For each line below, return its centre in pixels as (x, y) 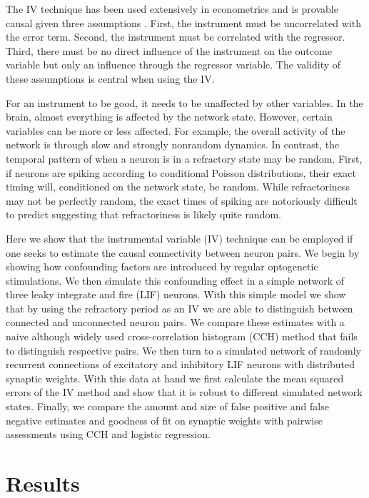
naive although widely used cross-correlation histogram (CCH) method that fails (182, 336)
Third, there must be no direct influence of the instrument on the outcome (169, 50)
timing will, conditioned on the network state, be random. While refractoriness (178, 187)
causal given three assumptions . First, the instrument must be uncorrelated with (183, 22)
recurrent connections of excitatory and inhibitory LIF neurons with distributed (181, 364)
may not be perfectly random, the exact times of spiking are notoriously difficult (182, 200)
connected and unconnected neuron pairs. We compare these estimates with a (175, 322)
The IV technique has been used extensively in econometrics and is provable (172, 9)
